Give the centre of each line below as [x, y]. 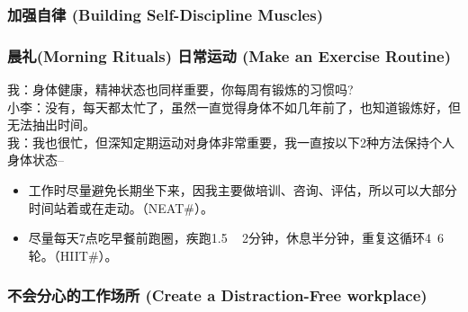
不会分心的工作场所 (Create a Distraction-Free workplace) [217, 295]
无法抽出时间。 [51, 125]
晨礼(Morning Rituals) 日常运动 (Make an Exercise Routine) [229, 55]
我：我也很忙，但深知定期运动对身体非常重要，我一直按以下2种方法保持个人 [231, 142]
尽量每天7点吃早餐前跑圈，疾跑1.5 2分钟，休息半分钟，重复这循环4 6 [236, 238]
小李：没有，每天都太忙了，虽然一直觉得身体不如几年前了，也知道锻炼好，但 [234, 107]
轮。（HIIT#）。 [73, 255]
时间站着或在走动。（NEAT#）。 [121, 207]
